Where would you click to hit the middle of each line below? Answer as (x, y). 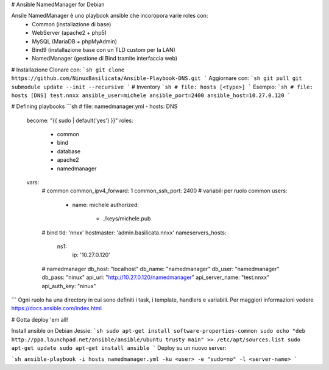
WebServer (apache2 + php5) (69, 33)
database (69, 151)
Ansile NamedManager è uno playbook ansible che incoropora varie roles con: (110, 16)
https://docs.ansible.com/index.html (56, 308)
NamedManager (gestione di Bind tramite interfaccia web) (105, 59)
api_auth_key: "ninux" (69, 286)
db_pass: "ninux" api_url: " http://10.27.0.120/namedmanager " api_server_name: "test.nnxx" (156, 277)
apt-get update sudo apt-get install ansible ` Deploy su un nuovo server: (119, 347)
